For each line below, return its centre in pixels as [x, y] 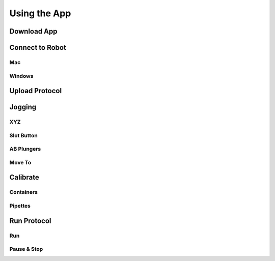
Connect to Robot [38, 48]
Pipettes [20, 206]
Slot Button [23, 135]
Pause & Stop [26, 249]
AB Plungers [25, 149]
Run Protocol [30, 221]
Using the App [40, 13]
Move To [20, 162]
